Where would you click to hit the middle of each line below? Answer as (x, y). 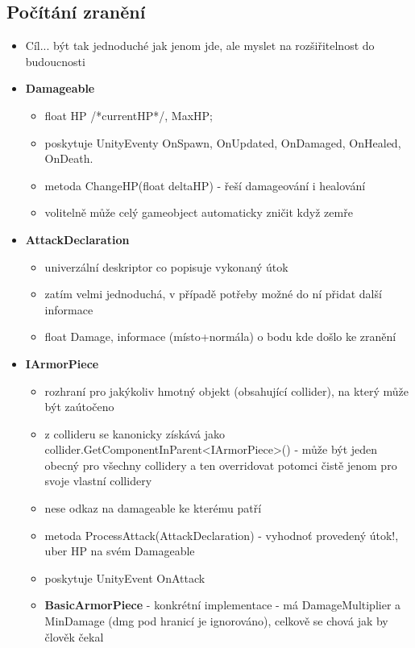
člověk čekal (74, 636)
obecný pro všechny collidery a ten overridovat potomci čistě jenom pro (221, 465)
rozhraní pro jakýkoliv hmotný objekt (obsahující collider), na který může (227, 390)
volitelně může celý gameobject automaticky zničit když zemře (199, 212)
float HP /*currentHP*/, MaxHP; (129, 115)
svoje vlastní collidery (98, 481)
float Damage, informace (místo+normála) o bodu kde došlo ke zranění (220, 336)
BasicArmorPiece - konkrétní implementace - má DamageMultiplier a (223, 605)
